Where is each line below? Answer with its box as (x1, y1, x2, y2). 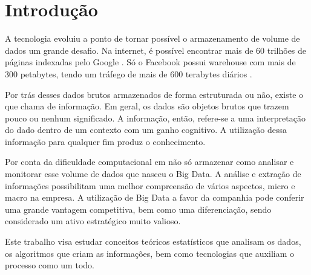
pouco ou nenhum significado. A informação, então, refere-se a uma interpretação (5, 111, 306, 124)
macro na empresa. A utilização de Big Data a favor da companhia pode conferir (5, 191, 304, 204)
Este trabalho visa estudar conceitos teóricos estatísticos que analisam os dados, (5, 235, 301, 248)
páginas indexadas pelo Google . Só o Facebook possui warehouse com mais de (5, 56, 296, 68)
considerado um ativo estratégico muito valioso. (5, 215, 181, 227)
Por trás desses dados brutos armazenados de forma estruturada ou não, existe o (5, 88, 304, 100)
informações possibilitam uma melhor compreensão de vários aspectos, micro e (5, 179, 295, 192)
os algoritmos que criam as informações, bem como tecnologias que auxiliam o (5, 247, 295, 259)
